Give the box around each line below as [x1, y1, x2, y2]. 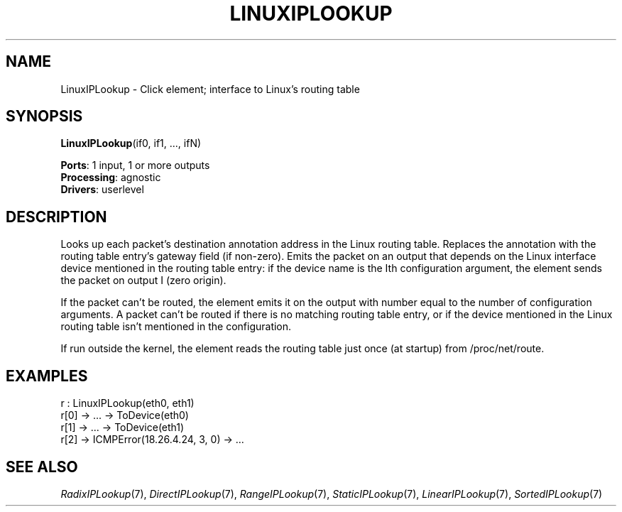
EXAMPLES [6, 366, 88, 385]
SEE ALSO [6, 457, 78, 476]
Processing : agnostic [60, 171, 161, 184]
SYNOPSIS [6, 107, 83, 126]
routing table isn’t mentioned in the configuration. [60, 320, 292, 333]
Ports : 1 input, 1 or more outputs [60, 159, 210, 172]
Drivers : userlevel [60, 183, 144, 196]
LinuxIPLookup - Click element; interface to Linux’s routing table [60, 82, 360, 95]
